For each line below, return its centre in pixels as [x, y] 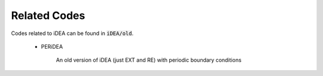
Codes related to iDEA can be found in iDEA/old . [72, 33]
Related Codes [48, 15]
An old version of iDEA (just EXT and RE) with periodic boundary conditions [149, 60]
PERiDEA [52, 46]
